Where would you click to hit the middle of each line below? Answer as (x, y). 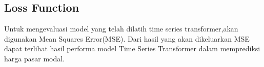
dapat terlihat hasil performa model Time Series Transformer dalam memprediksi (132, 48)
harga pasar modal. (35, 58)
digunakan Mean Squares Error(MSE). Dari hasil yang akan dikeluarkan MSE (127, 38)
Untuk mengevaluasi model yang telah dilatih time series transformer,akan (121, 29)
